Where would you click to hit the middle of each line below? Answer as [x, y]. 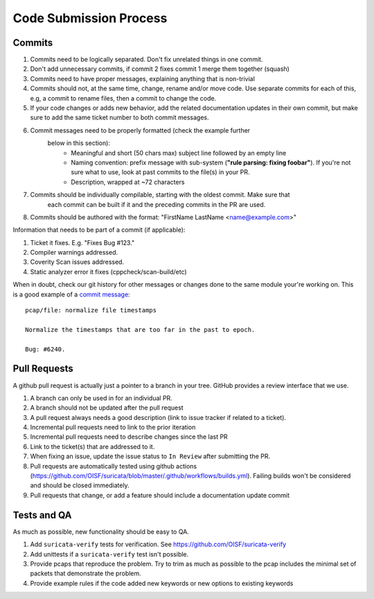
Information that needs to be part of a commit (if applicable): [99, 230]
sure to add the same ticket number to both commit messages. [119, 117]
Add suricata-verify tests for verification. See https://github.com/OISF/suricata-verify [158, 544]
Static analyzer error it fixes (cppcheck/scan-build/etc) [108, 271]
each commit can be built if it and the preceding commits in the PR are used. [157, 204]
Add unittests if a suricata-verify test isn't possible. [109, 554]
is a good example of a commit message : [72, 294]
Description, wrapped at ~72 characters [128, 182]
